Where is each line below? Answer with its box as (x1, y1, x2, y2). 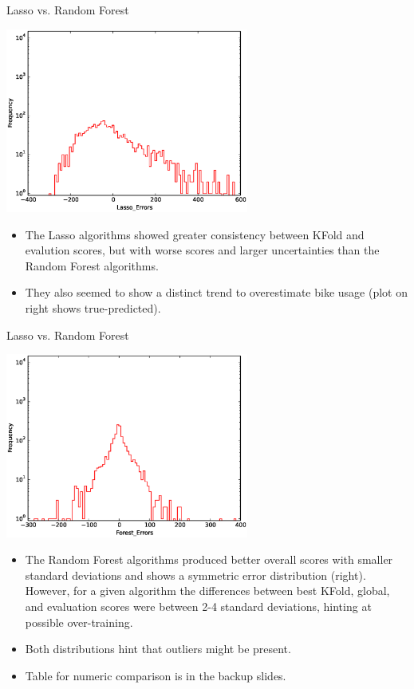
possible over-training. (25, 613, 133, 630)
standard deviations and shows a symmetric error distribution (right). (25, 566, 366, 583)
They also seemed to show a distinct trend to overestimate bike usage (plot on (25, 284, 408, 301)
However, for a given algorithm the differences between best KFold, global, (25, 582, 390, 599)
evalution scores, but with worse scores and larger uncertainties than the (25, 242, 380, 258)
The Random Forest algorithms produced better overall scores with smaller (25, 551, 393, 568)
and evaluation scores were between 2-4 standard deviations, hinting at (25, 598, 372, 614)
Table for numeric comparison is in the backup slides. (25, 667, 286, 683)
